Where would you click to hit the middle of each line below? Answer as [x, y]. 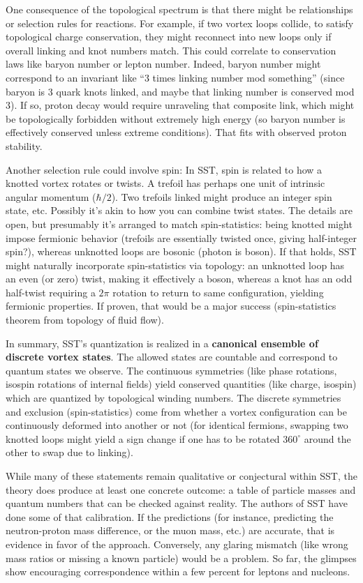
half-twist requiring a [51, 292]
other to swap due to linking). [69, 452]
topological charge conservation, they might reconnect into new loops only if [169, 37]
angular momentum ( [51, 196]
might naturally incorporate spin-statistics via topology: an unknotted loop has [175, 265]
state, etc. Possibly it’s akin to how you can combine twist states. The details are [179, 210]
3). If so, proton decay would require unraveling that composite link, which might [180, 105]
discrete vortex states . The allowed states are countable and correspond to [172, 357]
